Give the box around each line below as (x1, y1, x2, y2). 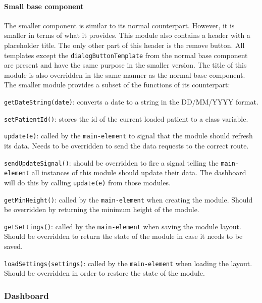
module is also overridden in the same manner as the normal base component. (4, 69, 245, 80)
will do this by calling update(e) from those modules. (4, 177, 171, 187)
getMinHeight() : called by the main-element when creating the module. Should (4, 194, 253, 205)
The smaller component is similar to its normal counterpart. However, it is (4, 20, 235, 30)
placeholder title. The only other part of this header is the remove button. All (4, 39, 245, 50)
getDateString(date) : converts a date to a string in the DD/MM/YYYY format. (4, 96, 258, 107)
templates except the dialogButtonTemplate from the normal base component (4, 49, 248, 60)
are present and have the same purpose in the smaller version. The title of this (4, 60, 247, 70)
